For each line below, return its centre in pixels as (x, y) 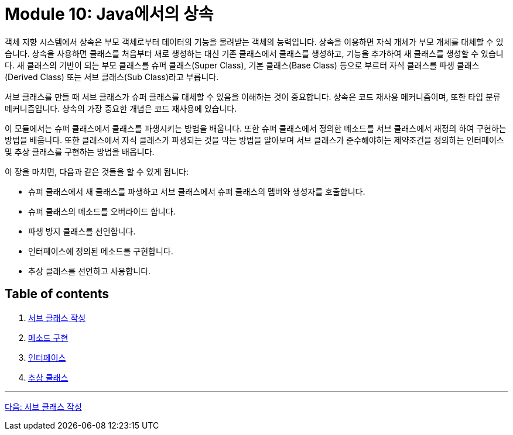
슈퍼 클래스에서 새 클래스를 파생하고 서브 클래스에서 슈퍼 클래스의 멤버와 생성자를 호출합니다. (197, 191)
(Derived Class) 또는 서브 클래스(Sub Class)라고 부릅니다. (112, 77)
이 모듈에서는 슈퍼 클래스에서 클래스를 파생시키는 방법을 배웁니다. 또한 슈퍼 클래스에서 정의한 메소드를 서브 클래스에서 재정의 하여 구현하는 (256, 128)
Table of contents (57, 294)
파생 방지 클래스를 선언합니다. (82, 231)
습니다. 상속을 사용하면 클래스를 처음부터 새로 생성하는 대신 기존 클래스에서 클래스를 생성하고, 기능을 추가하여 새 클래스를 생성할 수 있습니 (254, 53)
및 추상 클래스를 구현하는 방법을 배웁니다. (80, 151)
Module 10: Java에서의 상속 (109, 14)
